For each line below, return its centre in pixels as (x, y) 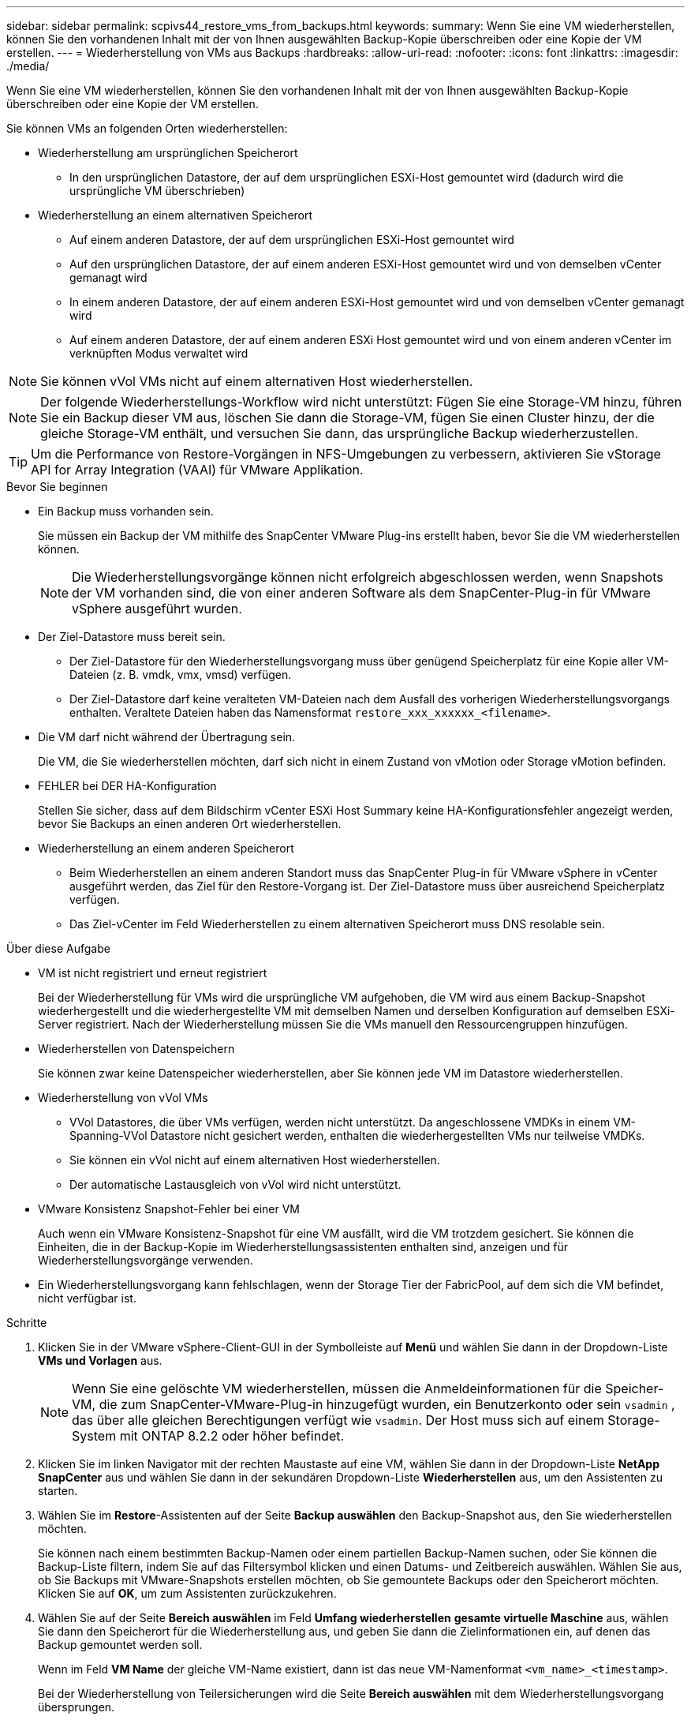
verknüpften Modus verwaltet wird (159, 353)
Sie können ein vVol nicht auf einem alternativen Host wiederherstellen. (255, 1160)
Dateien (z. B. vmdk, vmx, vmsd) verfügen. (181, 675)
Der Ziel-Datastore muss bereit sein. (132, 637)
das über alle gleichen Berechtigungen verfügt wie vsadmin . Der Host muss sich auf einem (338, 1420)
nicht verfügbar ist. (87, 1298)
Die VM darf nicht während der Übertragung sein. (167, 737)
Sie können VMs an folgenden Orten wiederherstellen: (147, 128)
